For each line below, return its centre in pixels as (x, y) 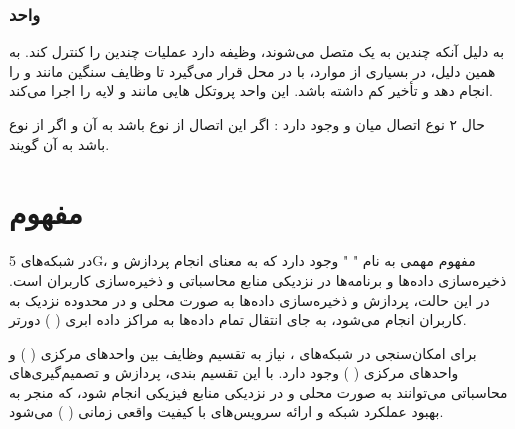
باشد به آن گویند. (59, 143)
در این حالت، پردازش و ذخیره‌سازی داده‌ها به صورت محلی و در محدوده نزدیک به (249, 299)
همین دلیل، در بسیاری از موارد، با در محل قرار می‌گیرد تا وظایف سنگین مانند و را (252, 70)
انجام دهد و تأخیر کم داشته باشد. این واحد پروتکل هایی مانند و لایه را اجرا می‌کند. (251, 90)
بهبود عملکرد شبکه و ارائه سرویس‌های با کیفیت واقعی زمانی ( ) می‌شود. (226, 411)
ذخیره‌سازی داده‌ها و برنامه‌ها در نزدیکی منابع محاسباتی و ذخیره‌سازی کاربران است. (258, 279)
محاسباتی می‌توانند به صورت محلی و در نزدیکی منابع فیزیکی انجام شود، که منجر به (258, 391)
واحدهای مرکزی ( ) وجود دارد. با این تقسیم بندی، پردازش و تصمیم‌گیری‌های (234, 372)
